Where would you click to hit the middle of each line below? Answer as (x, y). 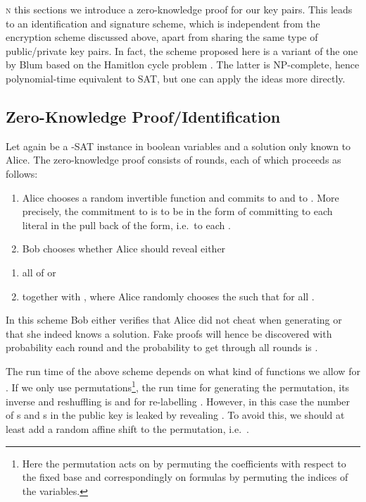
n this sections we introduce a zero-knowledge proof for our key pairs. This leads (179, 9)
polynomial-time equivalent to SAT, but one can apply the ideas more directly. (176, 78)
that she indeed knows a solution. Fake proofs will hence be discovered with (169, 333)
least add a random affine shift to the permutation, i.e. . (127, 428)
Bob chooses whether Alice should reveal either (124, 249)
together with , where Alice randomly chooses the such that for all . (168, 296)
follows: (22, 173)
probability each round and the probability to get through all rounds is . (162, 347)
